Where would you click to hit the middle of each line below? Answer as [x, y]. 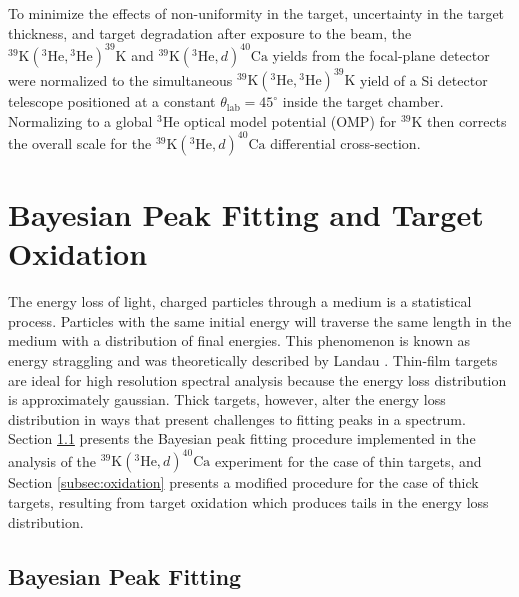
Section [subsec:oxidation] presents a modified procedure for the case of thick [243, 482]
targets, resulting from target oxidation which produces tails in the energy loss [248, 502]
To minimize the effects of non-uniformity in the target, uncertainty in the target [256, 13]
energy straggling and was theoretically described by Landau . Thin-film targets [253, 359]
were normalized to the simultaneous [120, 79]
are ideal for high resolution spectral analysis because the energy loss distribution [257, 379]
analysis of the [52, 460]
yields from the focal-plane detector [381, 54]
